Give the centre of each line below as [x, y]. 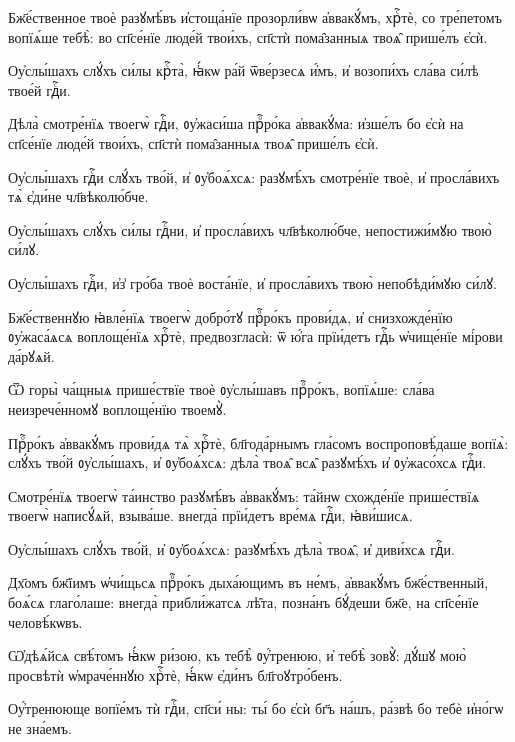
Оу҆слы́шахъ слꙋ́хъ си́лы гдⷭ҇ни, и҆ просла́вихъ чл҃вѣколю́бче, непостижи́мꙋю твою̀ [250, 229]
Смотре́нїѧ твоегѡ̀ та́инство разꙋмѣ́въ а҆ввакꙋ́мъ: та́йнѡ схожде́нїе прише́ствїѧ [244, 495]
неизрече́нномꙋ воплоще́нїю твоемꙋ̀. [117, 408]
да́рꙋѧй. [31, 355]
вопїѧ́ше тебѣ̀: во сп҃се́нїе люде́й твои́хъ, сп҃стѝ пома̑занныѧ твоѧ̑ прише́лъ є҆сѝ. [248, 36]
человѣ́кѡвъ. [45, 621]
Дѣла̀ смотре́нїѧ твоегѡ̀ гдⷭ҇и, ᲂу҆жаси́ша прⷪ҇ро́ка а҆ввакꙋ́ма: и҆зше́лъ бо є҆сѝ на [236, 123]
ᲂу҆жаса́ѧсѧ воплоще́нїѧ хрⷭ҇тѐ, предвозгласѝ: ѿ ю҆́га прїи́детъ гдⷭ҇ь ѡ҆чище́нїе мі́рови [255, 336]
